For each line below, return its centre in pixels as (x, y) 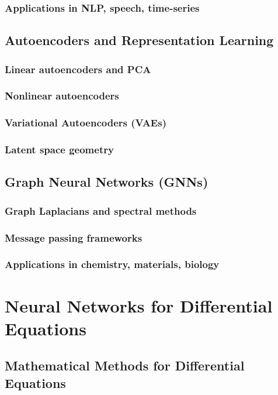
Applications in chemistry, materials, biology (112, 264)
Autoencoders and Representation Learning (139, 40)
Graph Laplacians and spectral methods (101, 210)
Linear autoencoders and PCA (78, 69)
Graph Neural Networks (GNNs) (107, 182)
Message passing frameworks (74, 237)
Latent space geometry (59, 150)
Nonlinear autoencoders (62, 96)
